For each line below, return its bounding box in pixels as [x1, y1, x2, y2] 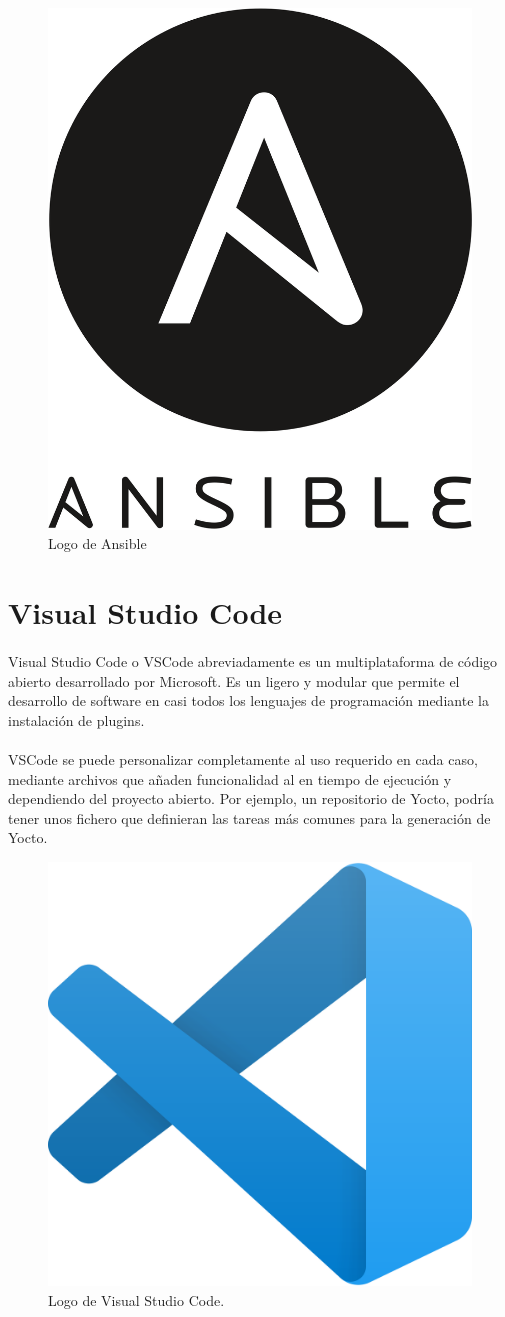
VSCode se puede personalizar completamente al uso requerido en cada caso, [8, 748, 478, 769]
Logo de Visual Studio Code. [48, 1289, 225, 1310]
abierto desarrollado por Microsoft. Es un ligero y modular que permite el [8, 670, 460, 691]
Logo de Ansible [48, 533, 147, 554]
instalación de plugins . [8, 709, 145, 730]
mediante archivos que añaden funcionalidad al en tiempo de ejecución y [8, 768, 452, 789]
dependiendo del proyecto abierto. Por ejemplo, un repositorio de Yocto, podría [8, 788, 494, 809]
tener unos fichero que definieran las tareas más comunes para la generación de [8, 807, 491, 828]
